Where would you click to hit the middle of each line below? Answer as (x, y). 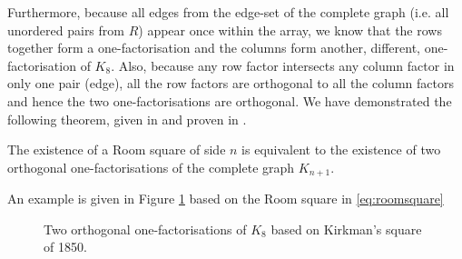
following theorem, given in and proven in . (127, 119)
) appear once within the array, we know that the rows (290, 30)
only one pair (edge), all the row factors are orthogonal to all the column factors (231, 83)
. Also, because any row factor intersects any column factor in (283, 65)
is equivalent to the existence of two (341, 149)
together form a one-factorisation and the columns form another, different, (214, 48)
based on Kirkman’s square (346, 229)
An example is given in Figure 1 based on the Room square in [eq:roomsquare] (226, 199)
